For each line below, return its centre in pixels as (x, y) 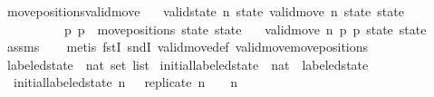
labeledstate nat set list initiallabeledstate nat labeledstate (188, 64)
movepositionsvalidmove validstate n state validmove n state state (205, 11)
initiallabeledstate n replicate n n (125, 82)
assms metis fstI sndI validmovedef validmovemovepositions (188, 47)
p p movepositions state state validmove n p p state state (245, 29)
